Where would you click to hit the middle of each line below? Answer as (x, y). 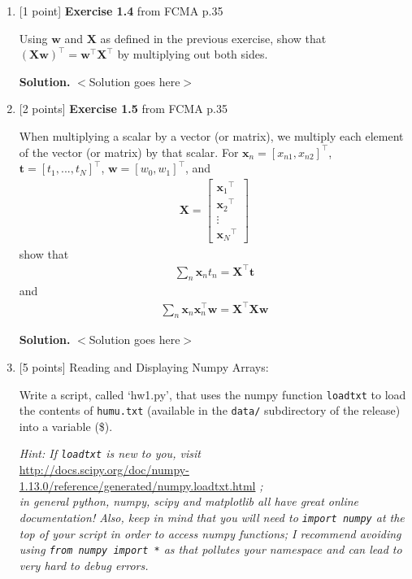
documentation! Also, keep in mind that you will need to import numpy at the (212, 517)
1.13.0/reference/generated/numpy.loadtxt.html (137, 485)
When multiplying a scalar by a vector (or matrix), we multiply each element (211, 135)
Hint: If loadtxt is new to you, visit (110, 453)
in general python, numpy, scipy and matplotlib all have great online (189, 501)
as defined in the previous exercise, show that (213, 38)
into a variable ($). (66, 426)
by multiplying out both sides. (193, 54)
